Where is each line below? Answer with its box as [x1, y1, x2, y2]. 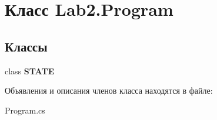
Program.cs [5, 104, 45, 116]
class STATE [5, 64, 55, 77]
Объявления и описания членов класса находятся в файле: [5, 84, 213, 97]
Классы [5, 37, 48, 55]
